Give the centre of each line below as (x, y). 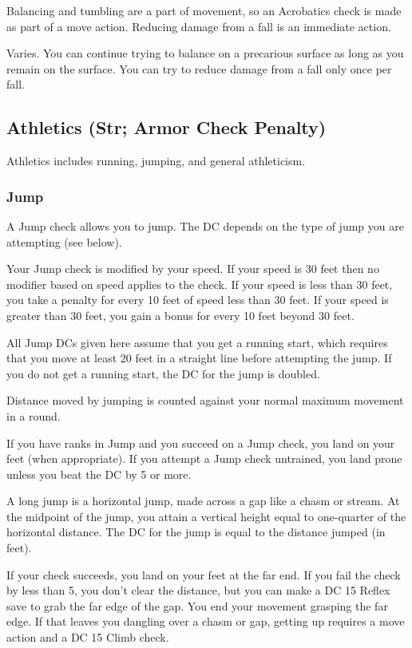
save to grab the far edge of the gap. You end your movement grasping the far (197, 605)
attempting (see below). (64, 241)
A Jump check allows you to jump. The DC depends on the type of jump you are (205, 225)
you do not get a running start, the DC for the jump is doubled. (163, 373)
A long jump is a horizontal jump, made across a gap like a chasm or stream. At (203, 501)
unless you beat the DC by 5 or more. (99, 474)
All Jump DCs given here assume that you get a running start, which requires (197, 342)
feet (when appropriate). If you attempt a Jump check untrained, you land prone (204, 458)
